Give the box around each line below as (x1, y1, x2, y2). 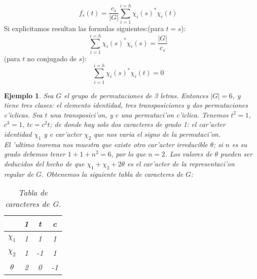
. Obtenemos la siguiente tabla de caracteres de (41, 168, 184, 179)
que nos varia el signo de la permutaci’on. (94, 128, 221, 139)
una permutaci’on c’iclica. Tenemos (121, 109, 228, 120)
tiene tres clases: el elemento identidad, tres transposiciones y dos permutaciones (4, 100, 248, 110)
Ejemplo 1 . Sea (4, 90, 54, 100)
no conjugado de (27, 53, 77, 63)
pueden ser (220, 149, 253, 159)
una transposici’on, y (50, 109, 113, 120)
